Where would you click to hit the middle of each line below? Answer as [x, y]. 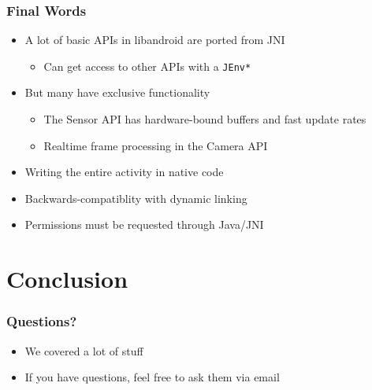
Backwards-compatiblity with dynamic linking [136, 198]
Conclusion [67, 279]
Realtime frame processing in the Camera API [156, 145]
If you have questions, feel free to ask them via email [152, 377]
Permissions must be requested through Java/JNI [144, 224]
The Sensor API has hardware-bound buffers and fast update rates [205, 119]
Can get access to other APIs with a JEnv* [147, 66]
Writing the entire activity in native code [124, 172]
